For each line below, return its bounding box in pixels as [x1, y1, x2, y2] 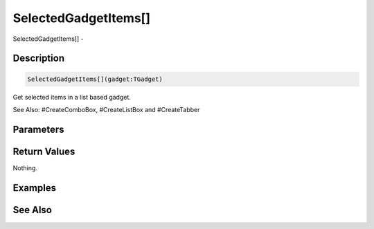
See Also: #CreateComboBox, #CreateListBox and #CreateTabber [12, 105, 200, 113]
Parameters [12, 123, 64, 135]
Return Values [12, 145, 75, 157]
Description [12, 53, 65, 64]
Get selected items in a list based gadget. [12, 93, 132, 101]
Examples [12, 182, 57, 194]
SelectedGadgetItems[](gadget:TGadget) [27, 75, 163, 83]
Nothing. [12, 163, 38, 172]
